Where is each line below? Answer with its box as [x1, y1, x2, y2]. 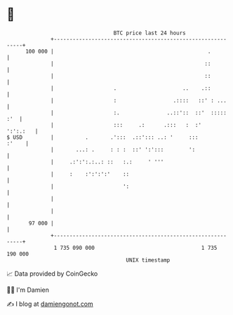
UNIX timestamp [126, 256, 171, 264]
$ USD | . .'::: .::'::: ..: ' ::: [6, 133, 199, 141]
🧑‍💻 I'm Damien [6, 286, 50, 294]
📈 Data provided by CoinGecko [6, 269, 98, 278]
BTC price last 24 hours [113, 29, 187, 36]
